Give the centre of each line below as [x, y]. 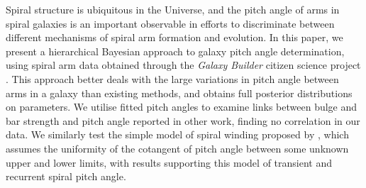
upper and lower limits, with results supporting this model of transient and [169, 162]
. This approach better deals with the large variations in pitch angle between [172, 78]
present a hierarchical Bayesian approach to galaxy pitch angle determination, [175, 51]
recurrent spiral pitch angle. [66, 176]
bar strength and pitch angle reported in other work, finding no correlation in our [183, 120]
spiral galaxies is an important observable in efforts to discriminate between [170, 23]
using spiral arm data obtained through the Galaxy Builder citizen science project [183, 65]
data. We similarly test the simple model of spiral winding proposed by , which [177, 134]
